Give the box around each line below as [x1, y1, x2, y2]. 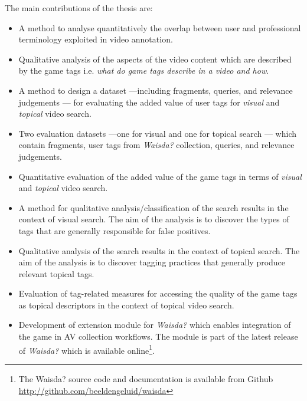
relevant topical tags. [18, 267, 94, 280]
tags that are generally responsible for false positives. [18, 224, 211, 236]
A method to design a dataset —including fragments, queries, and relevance [18, 84, 293, 96]
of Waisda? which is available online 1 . [18, 342, 155, 356]
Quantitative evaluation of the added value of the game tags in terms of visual [18, 170, 302, 182]
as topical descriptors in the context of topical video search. [18, 298, 234, 311]
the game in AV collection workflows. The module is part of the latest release [18, 330, 298, 343]
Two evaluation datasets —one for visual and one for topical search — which [18, 127, 296, 139]
